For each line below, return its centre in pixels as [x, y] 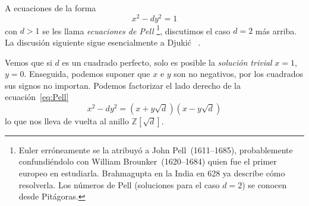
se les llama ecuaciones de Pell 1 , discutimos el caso [136, 30]
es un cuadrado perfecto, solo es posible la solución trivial [167, 62]
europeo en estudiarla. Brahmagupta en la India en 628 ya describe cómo [152, 173]
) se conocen [264, 184]
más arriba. [276, 30]
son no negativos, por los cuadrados [239, 74]
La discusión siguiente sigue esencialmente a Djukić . [103, 42]
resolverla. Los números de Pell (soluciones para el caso [119, 184]
